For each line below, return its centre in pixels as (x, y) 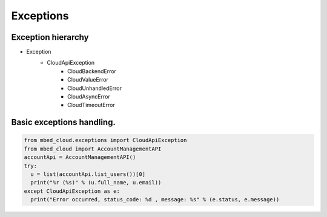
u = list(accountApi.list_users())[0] (88, 174)
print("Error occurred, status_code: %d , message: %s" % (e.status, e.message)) (155, 200)
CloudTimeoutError (91, 105)
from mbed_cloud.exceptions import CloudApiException (105, 140)
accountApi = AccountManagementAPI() (80, 157)
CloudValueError (88, 80)
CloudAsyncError (89, 97)
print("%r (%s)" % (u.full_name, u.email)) (96, 183)
